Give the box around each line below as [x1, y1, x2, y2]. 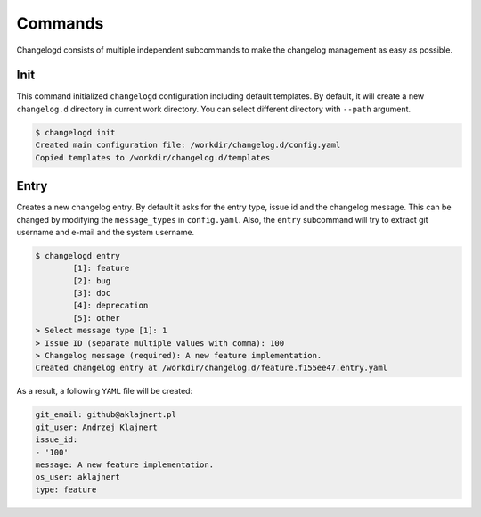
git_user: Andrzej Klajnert [35, 422, 158, 432]
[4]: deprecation [72, 300, 149, 311]
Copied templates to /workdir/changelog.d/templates [35, 152, 271, 162]
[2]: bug [72, 275, 111, 285]
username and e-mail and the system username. [16, 226, 195, 237]
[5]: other [72, 313, 120, 323]
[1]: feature [72, 263, 130, 274]
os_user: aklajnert [35, 472, 120, 482]
